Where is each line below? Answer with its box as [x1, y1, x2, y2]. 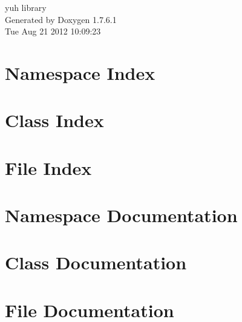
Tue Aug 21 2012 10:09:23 [5, 25, 101, 38]
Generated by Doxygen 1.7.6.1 [5, 13, 117, 25]
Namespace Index [5, 60, 155, 85]
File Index [5, 155, 92, 180]
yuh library [5, 1, 47, 13]
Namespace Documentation [5, 203, 238, 228]
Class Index [5, 108, 104, 133]
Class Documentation [5, 250, 187, 275]
